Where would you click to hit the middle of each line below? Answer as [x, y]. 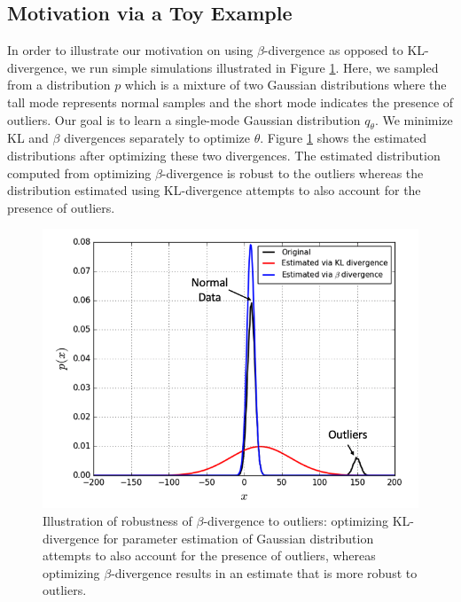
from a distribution [59, 85]
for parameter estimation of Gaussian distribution [238, 538]
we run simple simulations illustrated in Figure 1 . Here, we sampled [255, 67]
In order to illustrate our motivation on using [130, 50]
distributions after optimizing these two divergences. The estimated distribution [224, 155]
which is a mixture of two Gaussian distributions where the [285, 85]
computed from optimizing [79, 172]
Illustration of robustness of [117, 520]
